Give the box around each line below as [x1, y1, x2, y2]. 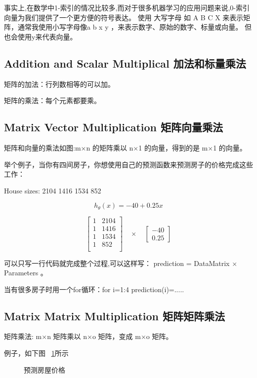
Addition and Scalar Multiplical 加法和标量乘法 [4, 55, 246, 71]
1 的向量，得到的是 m [138, 142, 208, 152]
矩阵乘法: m [4, 331, 42, 341]
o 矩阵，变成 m [92, 331, 141, 341]
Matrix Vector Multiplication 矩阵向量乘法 [4, 119, 223, 135]
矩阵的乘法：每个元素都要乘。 [4, 95, 101, 106]
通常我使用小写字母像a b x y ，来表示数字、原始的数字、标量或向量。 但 [17, 22, 252, 32]
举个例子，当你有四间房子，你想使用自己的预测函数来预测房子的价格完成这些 [4, 159, 253, 169]
